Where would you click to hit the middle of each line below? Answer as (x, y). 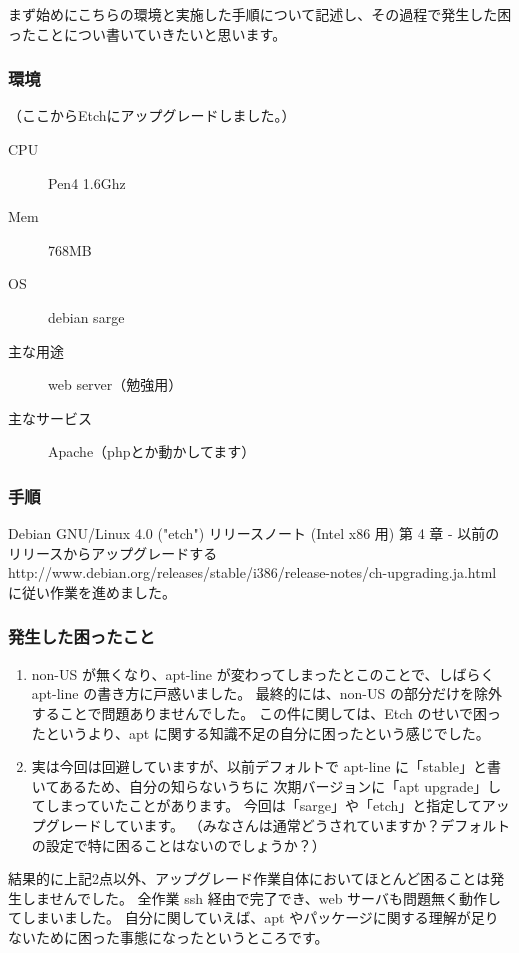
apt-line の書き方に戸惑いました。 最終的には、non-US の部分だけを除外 (266, 693)
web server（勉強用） (115, 384)
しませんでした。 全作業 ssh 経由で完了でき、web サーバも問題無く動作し (261, 897)
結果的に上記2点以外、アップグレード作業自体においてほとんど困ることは (249, 878)
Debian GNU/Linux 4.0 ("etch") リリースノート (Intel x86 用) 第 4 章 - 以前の (254, 533)
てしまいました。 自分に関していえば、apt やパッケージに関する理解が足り (253, 917)
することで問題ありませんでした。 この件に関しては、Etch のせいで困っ (266, 712)
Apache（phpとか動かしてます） (152, 451)
